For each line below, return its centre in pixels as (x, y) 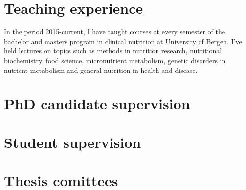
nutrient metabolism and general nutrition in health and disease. (101, 70)
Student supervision (73, 142)
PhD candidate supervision (97, 104)
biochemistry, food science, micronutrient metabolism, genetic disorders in (115, 60)
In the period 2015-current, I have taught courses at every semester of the (114, 32)
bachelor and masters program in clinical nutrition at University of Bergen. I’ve (123, 41)
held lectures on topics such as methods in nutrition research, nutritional (113, 51)
